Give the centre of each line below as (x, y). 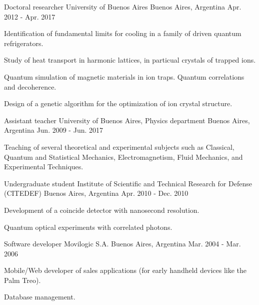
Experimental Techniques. (44, 167)
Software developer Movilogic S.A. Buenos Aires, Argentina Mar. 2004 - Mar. (122, 244)
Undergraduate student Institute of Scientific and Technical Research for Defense (128, 183)
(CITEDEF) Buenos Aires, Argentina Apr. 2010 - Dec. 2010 (96, 193)
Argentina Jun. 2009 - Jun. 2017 (54, 130)
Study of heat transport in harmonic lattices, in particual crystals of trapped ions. (130, 60)
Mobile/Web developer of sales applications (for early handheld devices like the (125, 270)
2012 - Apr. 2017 (30, 16)
